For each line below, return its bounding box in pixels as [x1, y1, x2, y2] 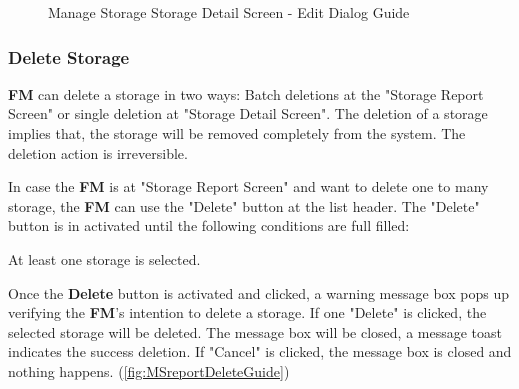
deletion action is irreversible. [8, 142, 188, 163]
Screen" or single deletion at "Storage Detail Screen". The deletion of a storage [8, 103, 488, 124]
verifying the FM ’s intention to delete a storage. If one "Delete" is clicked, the [8, 302, 487, 323]
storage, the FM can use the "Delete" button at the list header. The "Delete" [8, 195, 480, 216]
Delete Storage [8, 44, 130, 69]
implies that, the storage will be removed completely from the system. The [8, 123, 466, 143]
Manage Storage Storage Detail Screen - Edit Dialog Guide [48, 2, 410, 22]
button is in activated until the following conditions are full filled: [8, 215, 410, 236]
